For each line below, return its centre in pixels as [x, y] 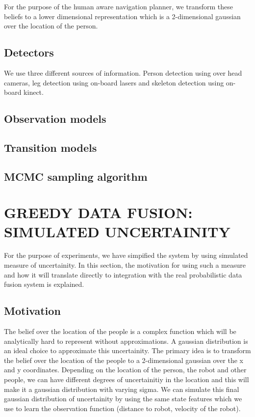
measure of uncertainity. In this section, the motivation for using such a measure [125, 265]
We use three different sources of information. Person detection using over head [123, 72]
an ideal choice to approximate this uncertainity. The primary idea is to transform [127, 350]
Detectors [29, 52]
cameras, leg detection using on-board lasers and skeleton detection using [114, 82]
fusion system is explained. [44, 284]
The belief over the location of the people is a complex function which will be [120, 331]
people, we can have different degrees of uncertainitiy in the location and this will [127, 379]
